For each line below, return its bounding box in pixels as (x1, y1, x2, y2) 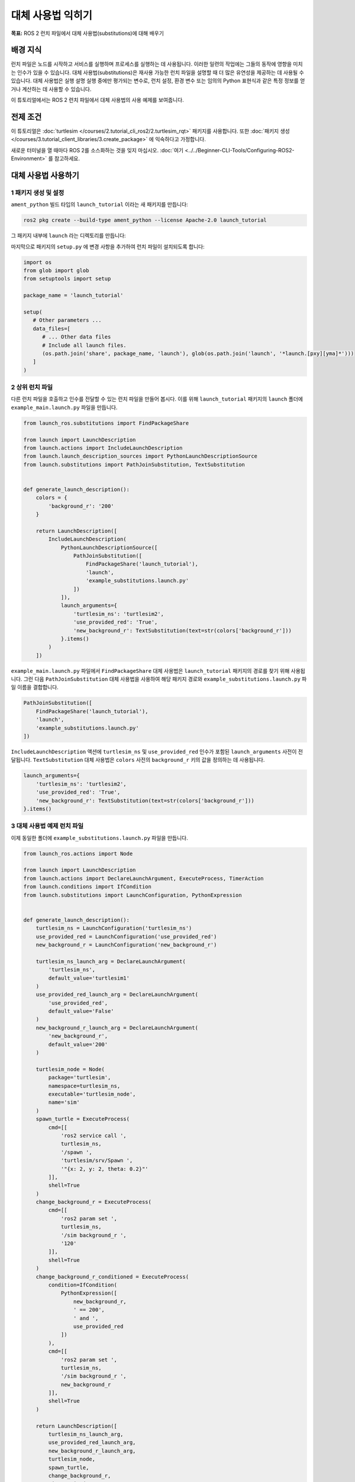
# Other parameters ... (33, 317, 102, 324)
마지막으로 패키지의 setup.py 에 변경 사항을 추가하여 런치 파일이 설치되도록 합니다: (11, 243, 205, 250)
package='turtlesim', (48, 1074, 111, 1081)
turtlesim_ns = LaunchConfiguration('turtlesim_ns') (35, 925, 192, 932)
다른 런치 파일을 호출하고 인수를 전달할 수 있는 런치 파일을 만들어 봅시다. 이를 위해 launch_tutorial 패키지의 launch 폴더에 (11, 395, 303, 403)
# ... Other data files (42, 334, 111, 340)
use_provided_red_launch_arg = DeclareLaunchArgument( (35, 991, 198, 998)
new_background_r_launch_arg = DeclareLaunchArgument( (35, 1024, 198, 1031)
